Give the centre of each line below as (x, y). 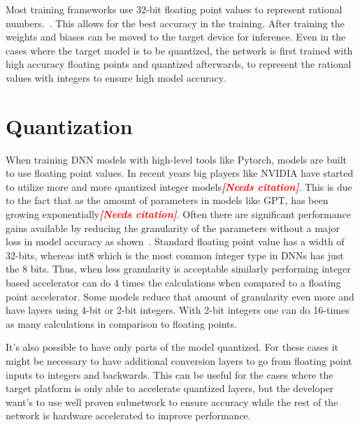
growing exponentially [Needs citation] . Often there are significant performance (178, 214)
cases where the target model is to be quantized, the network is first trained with (179, 50)
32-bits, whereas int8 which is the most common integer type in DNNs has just (175, 255)
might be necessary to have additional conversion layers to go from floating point (179, 361)
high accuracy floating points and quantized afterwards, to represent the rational (179, 64)
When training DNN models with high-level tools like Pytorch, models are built (177, 159)
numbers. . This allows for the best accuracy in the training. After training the (175, 23)
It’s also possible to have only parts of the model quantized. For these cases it (172, 347)
